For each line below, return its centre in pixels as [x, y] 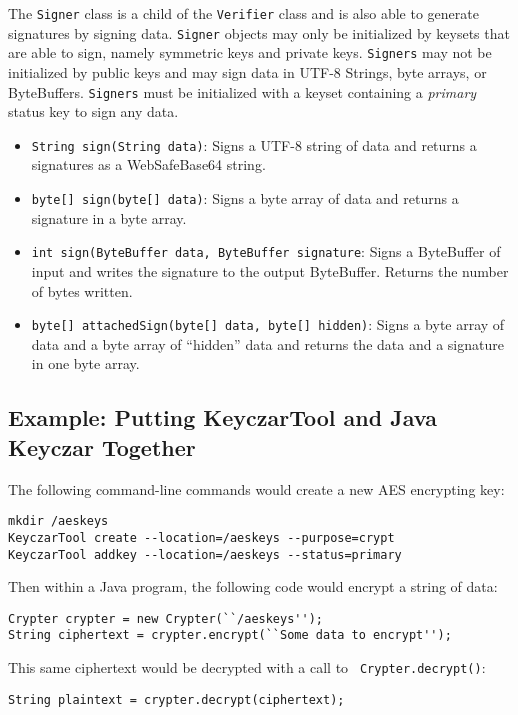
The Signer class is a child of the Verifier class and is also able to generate [243, 13]
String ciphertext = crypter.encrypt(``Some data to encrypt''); [230, 635]
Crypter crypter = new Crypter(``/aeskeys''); [165, 618]
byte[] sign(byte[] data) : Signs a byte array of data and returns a [245, 198]
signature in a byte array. [109, 217]
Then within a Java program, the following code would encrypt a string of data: [253, 586]
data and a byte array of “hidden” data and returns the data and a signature [267, 343]
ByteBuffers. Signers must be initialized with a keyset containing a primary [242, 91]
